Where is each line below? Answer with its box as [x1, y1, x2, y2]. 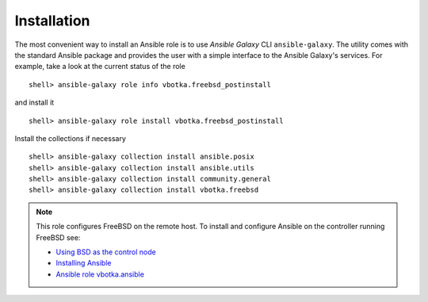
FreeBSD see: [36, 232, 81, 242]
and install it [14, 97, 55, 107]
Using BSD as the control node [55, 247, 156, 257]
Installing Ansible [55, 258, 112, 268]
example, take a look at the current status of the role [14, 62, 185, 71]
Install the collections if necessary [14, 133, 127, 143]
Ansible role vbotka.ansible [55, 270, 144, 279]
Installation [14, 12, 90, 29]
